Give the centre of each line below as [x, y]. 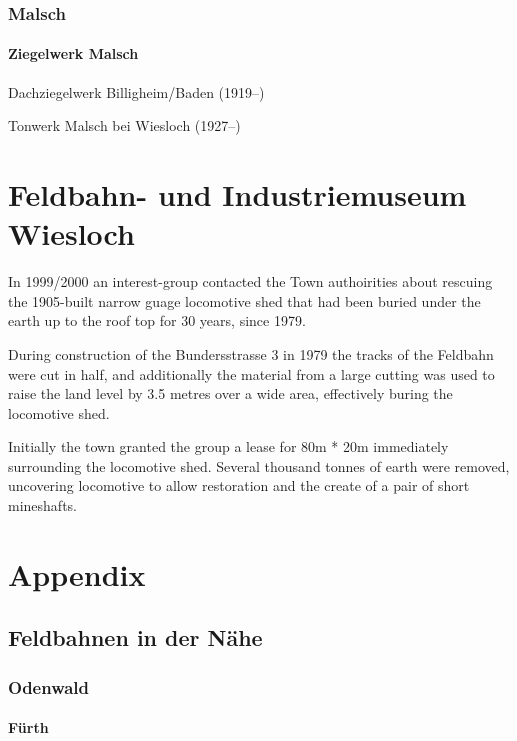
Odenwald [49, 686]
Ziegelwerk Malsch [73, 53]
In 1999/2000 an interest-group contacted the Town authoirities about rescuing [250, 281]
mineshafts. [42, 505]
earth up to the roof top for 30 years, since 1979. [157, 320]
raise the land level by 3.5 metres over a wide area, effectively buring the [230, 393]
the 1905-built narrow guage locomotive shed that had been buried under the [244, 300]
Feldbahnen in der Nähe [135, 637]
